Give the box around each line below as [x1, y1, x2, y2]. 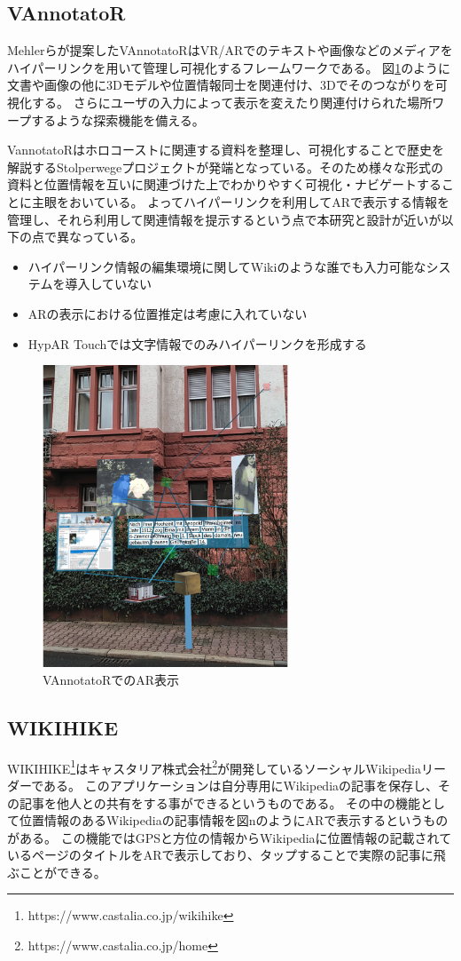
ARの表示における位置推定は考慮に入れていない [27, 304, 308, 322]
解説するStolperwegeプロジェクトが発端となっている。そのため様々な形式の [7, 157, 444, 176]
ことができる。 [19, 862, 106, 881]
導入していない [65, 274, 152, 293]
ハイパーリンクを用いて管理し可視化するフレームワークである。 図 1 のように [7, 58, 451, 76]
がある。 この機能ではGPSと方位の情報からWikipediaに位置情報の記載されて [7, 828, 452, 846]
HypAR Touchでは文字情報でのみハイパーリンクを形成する [27, 334, 367, 353]
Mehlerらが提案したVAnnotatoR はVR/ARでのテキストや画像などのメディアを [7, 41, 453, 60]
